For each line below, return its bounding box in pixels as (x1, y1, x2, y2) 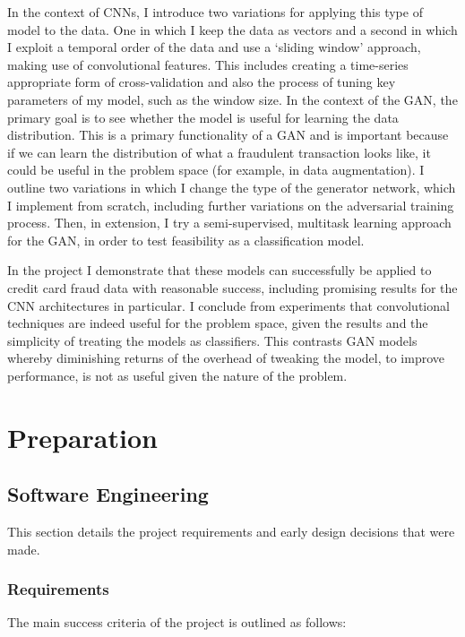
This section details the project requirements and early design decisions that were (7, 522, 455, 541)
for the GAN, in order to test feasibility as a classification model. (7, 230, 365, 249)
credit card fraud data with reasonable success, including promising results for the (7, 278, 458, 297)
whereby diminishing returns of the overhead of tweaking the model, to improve (7, 349, 445, 367)
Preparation (7, 418, 158, 455)
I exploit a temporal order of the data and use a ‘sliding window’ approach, (7, 38, 421, 56)
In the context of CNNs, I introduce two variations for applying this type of (7, 3, 423, 21)
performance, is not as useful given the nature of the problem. (7, 366, 348, 384)
